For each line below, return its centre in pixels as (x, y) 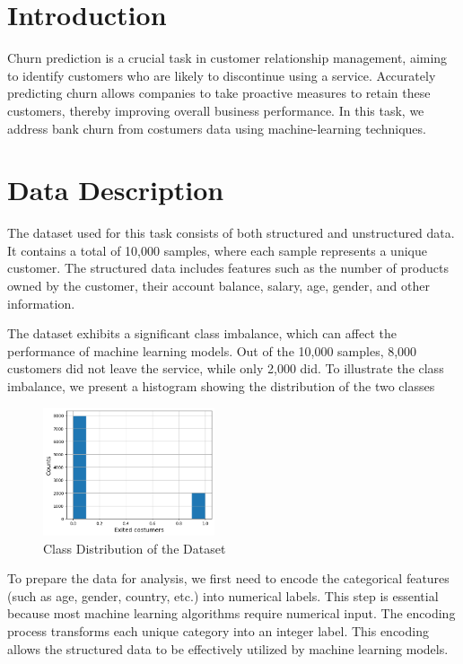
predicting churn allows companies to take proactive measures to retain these (219, 93)
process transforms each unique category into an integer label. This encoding (218, 631)
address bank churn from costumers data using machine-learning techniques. (217, 128)
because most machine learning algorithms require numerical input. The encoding (231, 613)
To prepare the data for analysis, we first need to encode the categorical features (228, 578)
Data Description (116, 190)
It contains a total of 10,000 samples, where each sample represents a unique (217, 250)
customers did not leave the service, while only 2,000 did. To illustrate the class (226, 368)
